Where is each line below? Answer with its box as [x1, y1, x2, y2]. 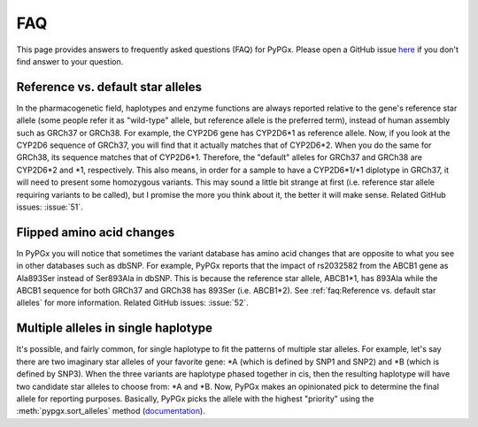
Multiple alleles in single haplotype [16, 321, 212, 336]
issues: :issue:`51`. [16, 202, 83, 212]
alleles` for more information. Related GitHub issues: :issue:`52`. [16, 297, 249, 309]
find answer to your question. [16, 56, 124, 66]
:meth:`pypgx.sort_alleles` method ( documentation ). [16, 406, 205, 416]
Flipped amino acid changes [16, 225, 175, 240]
